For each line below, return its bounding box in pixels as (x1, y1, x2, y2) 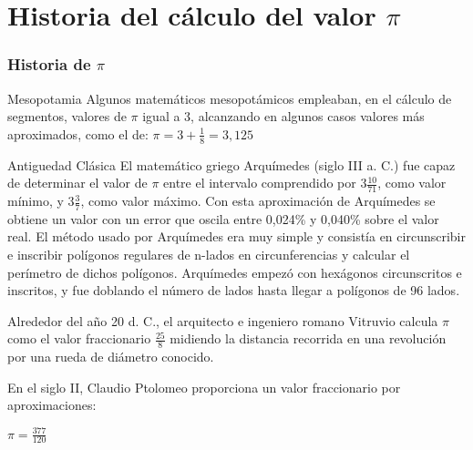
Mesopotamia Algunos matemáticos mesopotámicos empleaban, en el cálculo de (7, 88, 452, 107)
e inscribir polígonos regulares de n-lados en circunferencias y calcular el (7, 245, 410, 264)
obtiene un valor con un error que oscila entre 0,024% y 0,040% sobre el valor (7, 209, 439, 228)
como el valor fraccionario (7, 329, 151, 348)
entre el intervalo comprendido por (163, 173, 356, 192)
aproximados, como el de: (7, 124, 149, 143)
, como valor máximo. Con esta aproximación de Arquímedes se (80, 191, 436, 210)
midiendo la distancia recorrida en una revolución (170, 329, 447, 348)
